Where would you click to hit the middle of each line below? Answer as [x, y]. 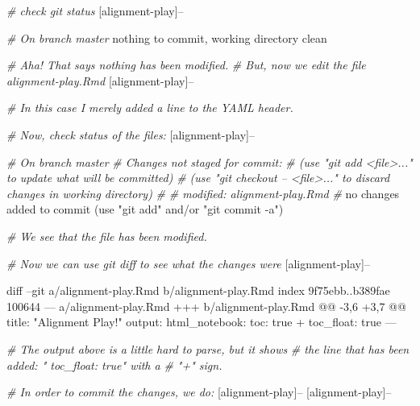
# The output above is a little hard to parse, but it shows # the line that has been [208, 348]
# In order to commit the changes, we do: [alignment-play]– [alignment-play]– [199, 392]
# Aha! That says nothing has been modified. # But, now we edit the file [186, 65]
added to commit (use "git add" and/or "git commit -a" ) [145, 209]
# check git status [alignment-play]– [95, 10]
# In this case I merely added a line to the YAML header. [150, 108]
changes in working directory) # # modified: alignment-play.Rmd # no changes [203, 193]
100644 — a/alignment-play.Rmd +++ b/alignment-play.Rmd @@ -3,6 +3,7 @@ [206, 306]
